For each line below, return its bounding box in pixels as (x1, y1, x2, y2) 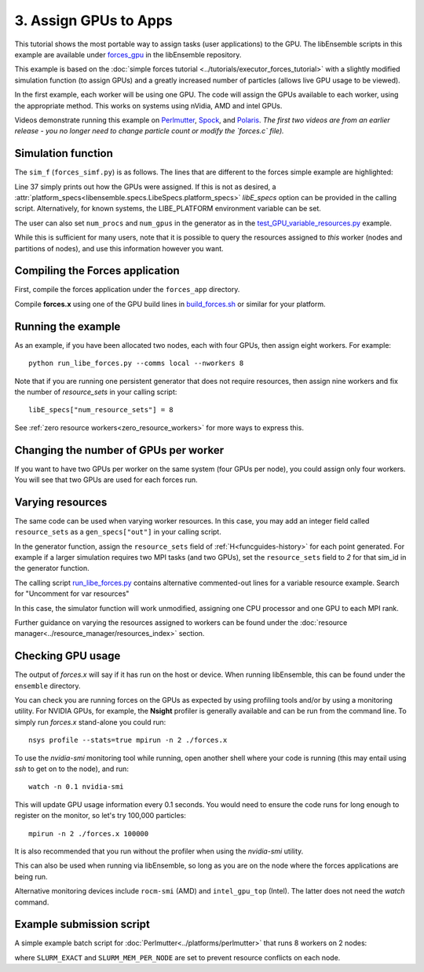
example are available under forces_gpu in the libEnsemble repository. (14, 49, 242, 59)
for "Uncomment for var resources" (14, 589, 130, 598)
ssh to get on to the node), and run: (14, 764, 130, 773)
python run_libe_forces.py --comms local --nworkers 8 (28, 359, 244, 368)
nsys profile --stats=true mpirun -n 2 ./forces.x (28, 736, 228, 745)
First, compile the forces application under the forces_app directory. (14, 285, 240, 294)
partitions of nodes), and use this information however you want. (14, 243, 224, 253)
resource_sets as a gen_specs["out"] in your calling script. (14, 527, 221, 537)
